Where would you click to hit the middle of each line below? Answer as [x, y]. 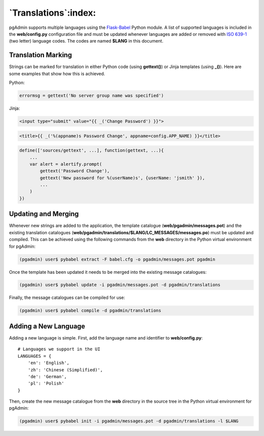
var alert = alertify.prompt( [66, 164]
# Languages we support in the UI [59, 349]
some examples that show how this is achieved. [57, 73]
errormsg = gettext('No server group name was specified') [91, 96]
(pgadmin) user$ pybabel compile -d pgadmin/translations [90, 311]
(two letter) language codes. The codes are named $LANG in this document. [86, 41]
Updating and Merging [44, 214]
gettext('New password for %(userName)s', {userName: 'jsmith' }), [122, 178]
